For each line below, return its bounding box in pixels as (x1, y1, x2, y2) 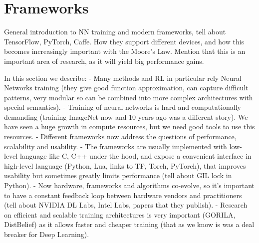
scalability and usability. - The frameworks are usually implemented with (4, 141, 227, 151)
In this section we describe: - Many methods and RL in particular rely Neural (4, 72, 242, 83)
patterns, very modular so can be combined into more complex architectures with (4, 92, 253, 102)
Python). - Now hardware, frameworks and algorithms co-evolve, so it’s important (4, 180, 255, 191)
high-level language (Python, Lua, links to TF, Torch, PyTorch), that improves (4, 160, 246, 171)
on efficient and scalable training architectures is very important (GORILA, (4, 209, 236, 220)
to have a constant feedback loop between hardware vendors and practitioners (4, 190, 242, 200)
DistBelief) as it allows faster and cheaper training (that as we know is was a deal (4, 219, 255, 230)
